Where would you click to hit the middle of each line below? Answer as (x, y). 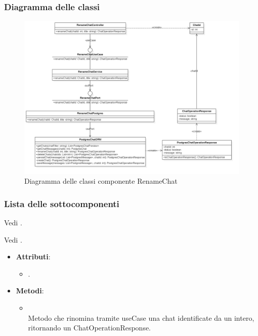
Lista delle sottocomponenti (62, 203)
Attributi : (33, 257)
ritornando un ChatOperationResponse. (90, 328)
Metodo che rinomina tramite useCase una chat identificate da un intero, (141, 317)
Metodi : (30, 291)
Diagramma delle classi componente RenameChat (101, 181)
